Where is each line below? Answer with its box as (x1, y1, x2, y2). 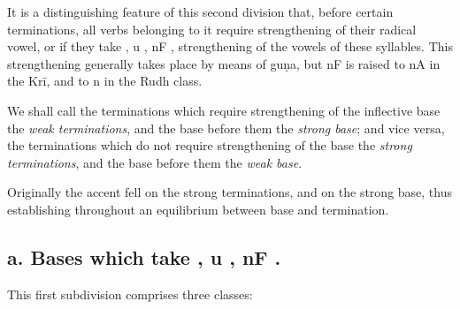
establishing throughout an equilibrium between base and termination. (7, 200, 389, 218)
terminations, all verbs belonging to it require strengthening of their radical (7, 19, 417, 38)
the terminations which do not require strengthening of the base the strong (7, 136, 412, 154)
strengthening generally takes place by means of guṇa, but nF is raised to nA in (7, 54, 441, 72)
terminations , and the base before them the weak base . (7, 153, 303, 171)
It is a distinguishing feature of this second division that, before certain (7, 3, 394, 20)
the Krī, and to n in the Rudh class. (7, 72, 203, 90)
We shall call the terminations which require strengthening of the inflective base (7, 101, 441, 119)
